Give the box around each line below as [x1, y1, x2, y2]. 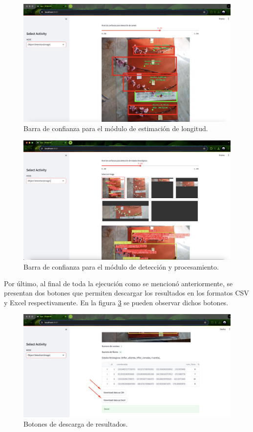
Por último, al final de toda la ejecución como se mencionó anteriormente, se [4, 278, 233, 288]
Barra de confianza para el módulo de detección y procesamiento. [23, 262, 219, 272]
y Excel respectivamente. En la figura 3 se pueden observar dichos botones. [4, 297, 229, 307]
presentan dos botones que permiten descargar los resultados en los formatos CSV [4, 288, 249, 298]
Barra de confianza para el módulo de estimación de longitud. [23, 123, 208, 134]
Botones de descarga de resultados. [23, 419, 128, 429]
